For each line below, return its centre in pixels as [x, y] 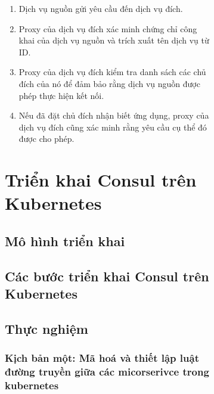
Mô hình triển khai [65, 241]
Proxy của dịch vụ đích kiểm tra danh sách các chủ [112, 72]
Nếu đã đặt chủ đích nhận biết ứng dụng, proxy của [114, 115]
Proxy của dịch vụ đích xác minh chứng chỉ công [108, 28]
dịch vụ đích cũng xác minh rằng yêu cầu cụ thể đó [113, 127]
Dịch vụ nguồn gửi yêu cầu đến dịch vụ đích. [101, 8]
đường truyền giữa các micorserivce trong [107, 372]
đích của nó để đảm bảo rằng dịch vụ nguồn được [109, 83]
